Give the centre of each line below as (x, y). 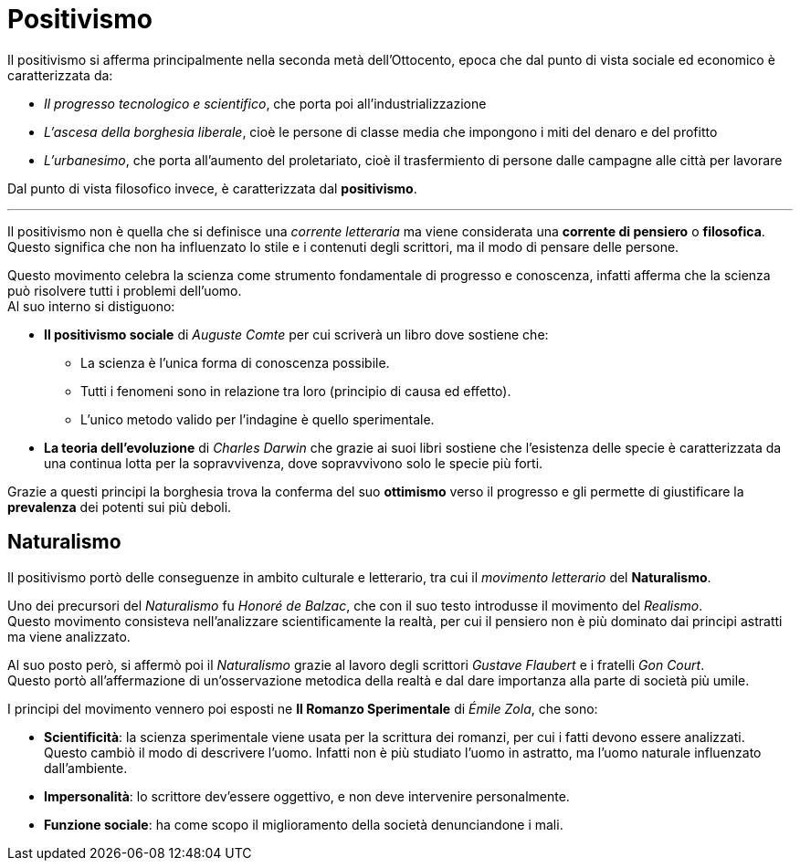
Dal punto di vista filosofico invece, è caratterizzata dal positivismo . (212, 188)
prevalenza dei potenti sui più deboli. (120, 507)
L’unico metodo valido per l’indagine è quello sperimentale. (258, 419)
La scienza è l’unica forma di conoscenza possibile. (235, 362)
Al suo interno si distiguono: (91, 306)
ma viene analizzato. (69, 636)
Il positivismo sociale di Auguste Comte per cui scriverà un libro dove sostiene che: (296, 334)
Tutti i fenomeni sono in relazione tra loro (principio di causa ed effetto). (296, 391)
